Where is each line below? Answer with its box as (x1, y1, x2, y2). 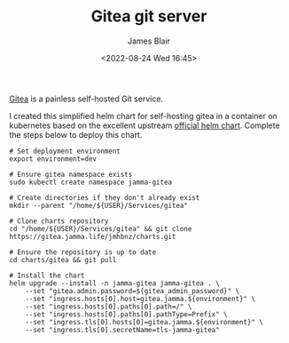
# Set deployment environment (9, 147, 121, 156)
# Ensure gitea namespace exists (9, 170, 133, 179)
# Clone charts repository (9, 216, 109, 226)
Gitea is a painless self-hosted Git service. (9, 93, 164, 104)
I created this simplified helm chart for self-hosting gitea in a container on (9, 110, 277, 121)
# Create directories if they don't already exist (9, 193, 200, 202)
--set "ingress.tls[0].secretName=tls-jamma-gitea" (25, 325, 220, 334)
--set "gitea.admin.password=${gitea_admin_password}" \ (25, 286, 240, 295)
